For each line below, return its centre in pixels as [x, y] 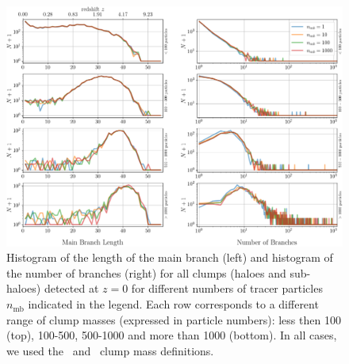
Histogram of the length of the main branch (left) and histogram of [170, 257]
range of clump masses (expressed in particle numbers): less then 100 [174, 319]
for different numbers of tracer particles [227, 288]
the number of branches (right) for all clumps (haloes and [146, 272]
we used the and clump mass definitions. [110, 350]
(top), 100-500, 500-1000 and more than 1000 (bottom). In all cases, [172, 335]
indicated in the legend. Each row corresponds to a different [173, 304]
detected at [71, 288]
